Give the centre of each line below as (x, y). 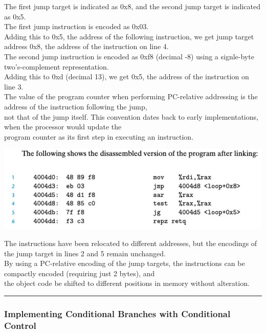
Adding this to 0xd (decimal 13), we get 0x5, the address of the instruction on (127, 76)
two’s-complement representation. (57, 66)
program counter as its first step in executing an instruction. (99, 136)
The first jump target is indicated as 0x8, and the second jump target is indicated (132, 6)
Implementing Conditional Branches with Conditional (117, 313)
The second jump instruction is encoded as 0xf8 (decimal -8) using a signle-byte (129, 56)
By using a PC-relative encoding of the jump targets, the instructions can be (125, 263)
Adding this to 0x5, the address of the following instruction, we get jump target (129, 36)
